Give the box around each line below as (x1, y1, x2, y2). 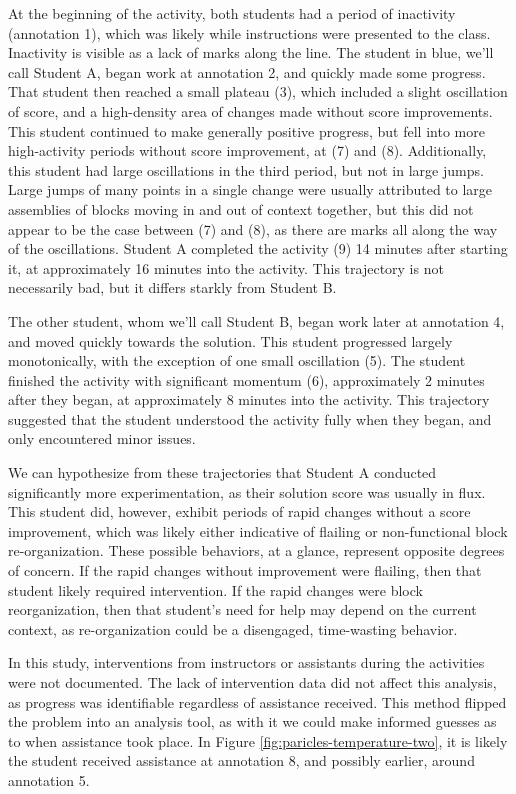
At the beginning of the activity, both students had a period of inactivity (8, 3, 456, 23)
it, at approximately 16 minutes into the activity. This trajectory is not (8, 257, 444, 278)
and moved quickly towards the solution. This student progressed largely (8, 330, 453, 351)
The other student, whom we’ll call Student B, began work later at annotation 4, (8, 310, 505, 331)
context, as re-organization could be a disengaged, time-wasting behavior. (8, 618, 458, 639)
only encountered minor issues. (8, 428, 196, 449)
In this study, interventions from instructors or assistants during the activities (8, 652, 485, 673)
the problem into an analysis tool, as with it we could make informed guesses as (8, 711, 497, 732)
